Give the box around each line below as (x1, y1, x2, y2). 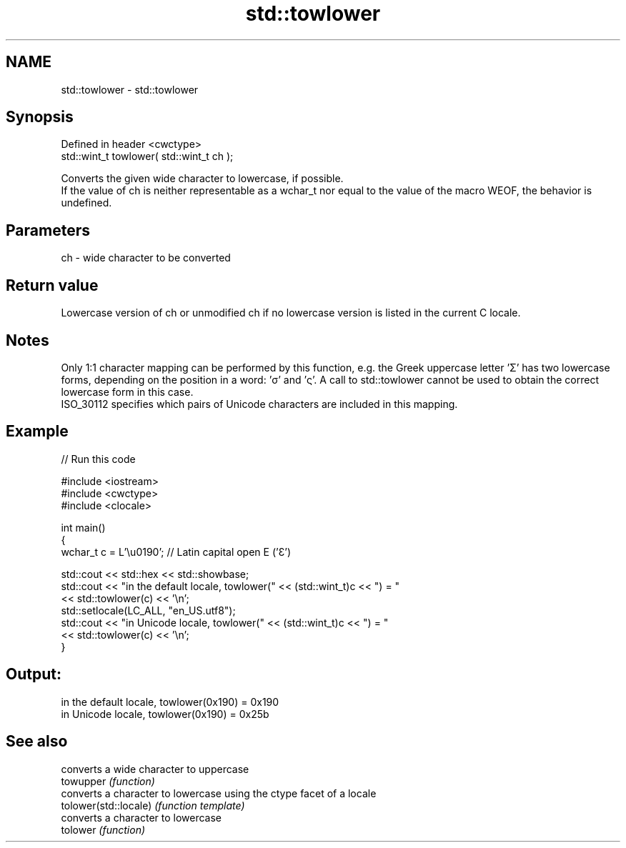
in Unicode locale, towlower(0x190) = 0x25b (61, 707, 269, 720)
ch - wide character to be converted (61, 251, 231, 264)
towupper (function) (61, 774, 155, 787)
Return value (6, 276, 99, 294)
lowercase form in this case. (61, 385, 194, 398)
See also (6, 732, 68, 751)
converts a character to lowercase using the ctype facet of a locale (61, 787, 377, 799)
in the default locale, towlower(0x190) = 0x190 (61, 695, 279, 708)
